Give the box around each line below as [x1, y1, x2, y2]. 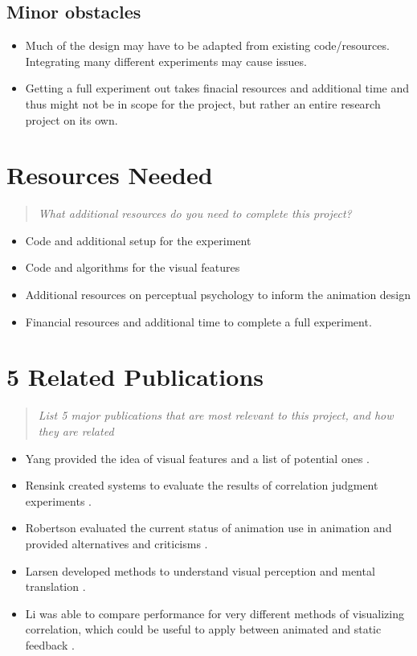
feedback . [25, 636, 75, 653]
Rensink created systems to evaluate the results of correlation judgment [25, 477, 378, 494]
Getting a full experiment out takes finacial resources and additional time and [25, 80, 410, 96]
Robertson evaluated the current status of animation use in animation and [25, 519, 392, 536]
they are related [38, 422, 114, 439]
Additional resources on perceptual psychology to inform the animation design [25, 286, 411, 303]
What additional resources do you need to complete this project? [38, 205, 352, 222]
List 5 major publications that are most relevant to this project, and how [38, 407, 394, 424]
